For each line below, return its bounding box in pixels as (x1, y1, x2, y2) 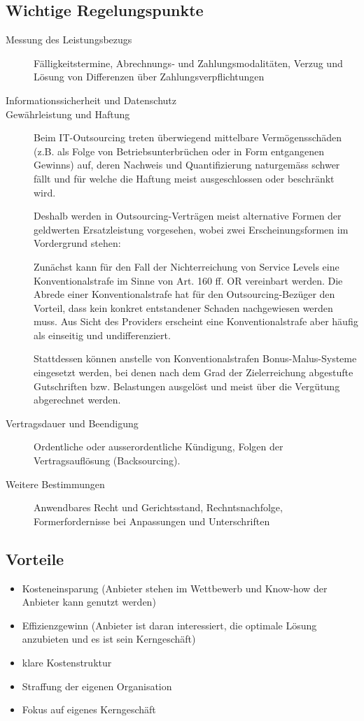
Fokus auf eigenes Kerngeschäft (22, 702, 156, 717)
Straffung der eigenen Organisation (22, 678, 172, 693)
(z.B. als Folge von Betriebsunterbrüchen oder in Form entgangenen (34, 143, 324, 158)
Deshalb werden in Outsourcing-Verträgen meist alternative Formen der (34, 208, 342, 223)
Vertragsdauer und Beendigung (6, 415, 139, 430)
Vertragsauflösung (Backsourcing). (34, 453, 181, 468)
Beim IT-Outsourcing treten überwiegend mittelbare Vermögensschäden (34, 130, 342, 145)
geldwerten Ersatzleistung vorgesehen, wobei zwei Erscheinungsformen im (34, 222, 349, 236)
